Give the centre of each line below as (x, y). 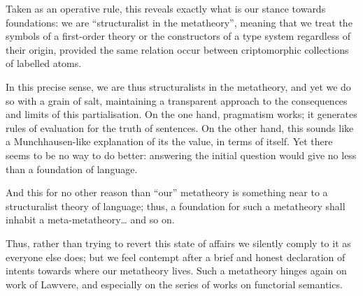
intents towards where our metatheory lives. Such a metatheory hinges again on (176, 271)
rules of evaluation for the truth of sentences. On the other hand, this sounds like (180, 127)
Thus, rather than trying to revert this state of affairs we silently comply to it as (178, 243)
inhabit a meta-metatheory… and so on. (90, 220)
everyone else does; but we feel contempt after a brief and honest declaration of (176, 257)
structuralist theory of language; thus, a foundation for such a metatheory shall (176, 206)
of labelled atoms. (44, 63)
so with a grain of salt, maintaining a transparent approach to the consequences (177, 100)
